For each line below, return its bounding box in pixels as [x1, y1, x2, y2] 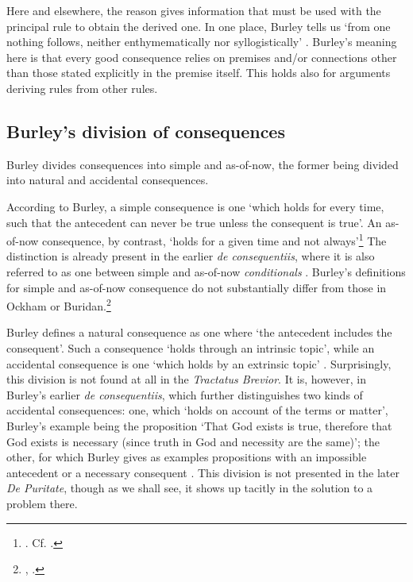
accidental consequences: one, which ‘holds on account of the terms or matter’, [6, 402, 388, 418]
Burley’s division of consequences [6, 118, 285, 143]
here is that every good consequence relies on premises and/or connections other [6, 48, 397, 65]
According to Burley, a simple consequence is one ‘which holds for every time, [6, 198, 384, 214]
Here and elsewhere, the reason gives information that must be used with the [6, 2, 381, 18]
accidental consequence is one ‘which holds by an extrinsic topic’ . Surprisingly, [6, 355, 392, 372]
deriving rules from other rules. [6, 79, 158, 96]
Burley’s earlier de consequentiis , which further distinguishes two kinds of [6, 386, 363, 403]
